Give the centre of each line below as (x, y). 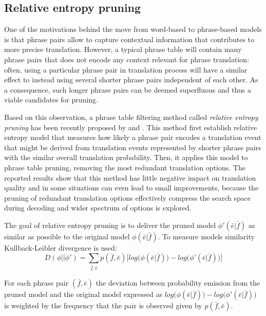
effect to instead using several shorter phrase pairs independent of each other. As (131, 80)
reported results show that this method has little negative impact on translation (130, 177)
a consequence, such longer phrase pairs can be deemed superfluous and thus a (128, 89)
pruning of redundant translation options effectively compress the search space (128, 197)
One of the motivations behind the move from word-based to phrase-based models (133, 29)
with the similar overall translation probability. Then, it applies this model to (126, 157)
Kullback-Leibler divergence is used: (61, 247)
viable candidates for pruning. (51, 100)
